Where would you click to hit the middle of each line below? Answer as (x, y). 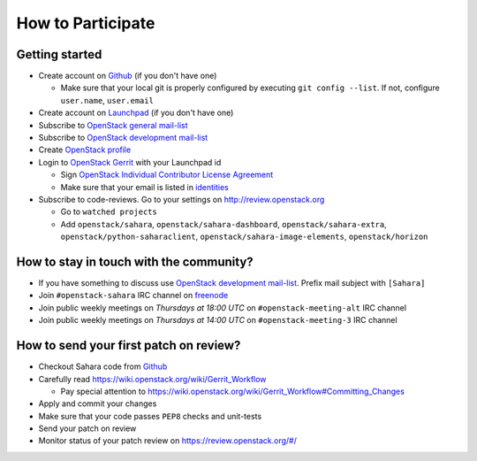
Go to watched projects (109, 211)
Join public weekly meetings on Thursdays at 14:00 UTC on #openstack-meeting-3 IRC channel (218, 320)
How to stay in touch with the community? (135, 261)
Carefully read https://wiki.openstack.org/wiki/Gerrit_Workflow (152, 379)
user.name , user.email (107, 100)
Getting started (59, 54)
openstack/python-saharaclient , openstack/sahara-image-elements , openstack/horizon (244, 237)
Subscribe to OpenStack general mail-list (114, 125)
